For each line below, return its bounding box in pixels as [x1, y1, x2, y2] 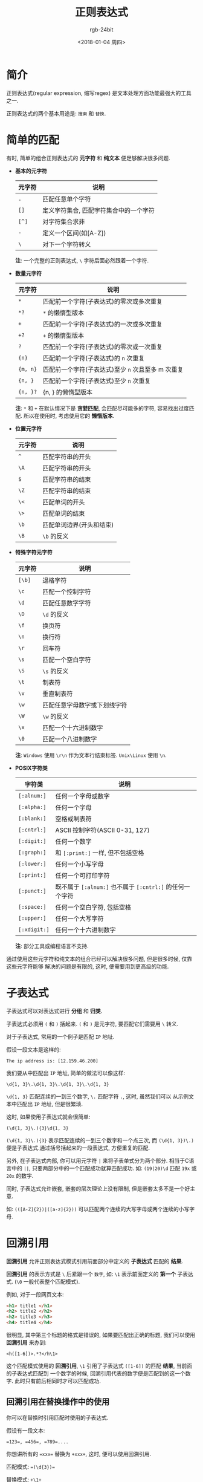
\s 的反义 [42, 666, 69, 675]
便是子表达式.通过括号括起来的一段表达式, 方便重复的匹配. [6, 1144, 150, 1151]
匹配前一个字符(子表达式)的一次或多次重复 [42, 320, 163, 328]
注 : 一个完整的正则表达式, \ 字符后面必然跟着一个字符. [14, 256, 149, 264]
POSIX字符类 [14, 764, 48, 772]
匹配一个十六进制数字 [42, 723, 103, 732]
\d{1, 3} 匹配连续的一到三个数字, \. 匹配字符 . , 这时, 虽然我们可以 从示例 [6, 1093, 189, 1100]
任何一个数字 [55, 837, 92, 845]
